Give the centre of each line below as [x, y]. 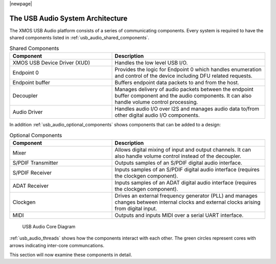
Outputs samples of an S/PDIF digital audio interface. [178, 163]
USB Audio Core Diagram [49, 226]
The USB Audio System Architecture [68, 18]
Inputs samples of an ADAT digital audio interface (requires [186, 183]
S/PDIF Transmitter [35, 163]
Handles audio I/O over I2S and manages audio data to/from [187, 109]
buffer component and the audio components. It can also [183, 96]
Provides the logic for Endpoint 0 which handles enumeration [188, 70]
